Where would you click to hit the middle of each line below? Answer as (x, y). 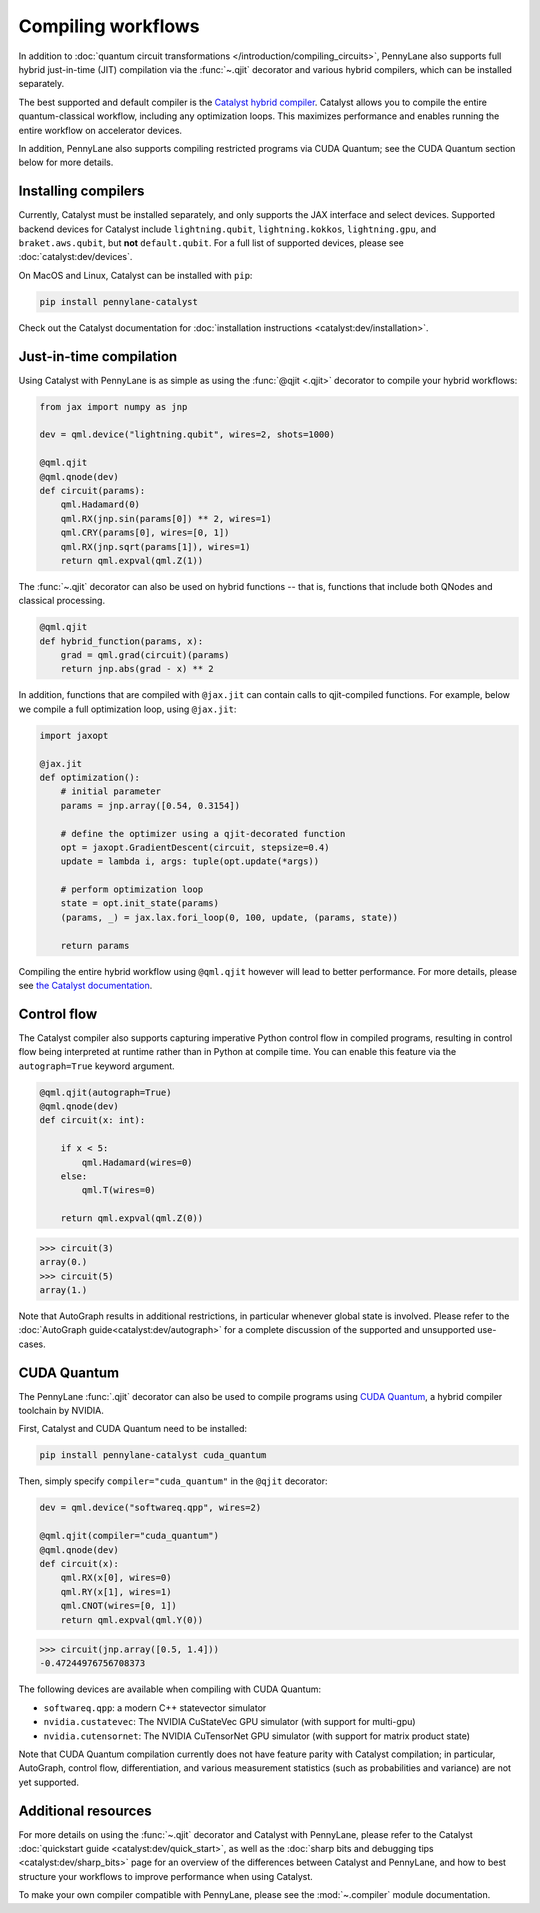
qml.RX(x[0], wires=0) (116, 1578)
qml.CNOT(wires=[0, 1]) (118, 1606)
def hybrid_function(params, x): (121, 641)
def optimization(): (89, 777)
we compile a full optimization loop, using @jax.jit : (127, 709)
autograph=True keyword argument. (96, 1066)
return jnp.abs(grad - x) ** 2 (137, 669)
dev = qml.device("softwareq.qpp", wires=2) (150, 1508)
